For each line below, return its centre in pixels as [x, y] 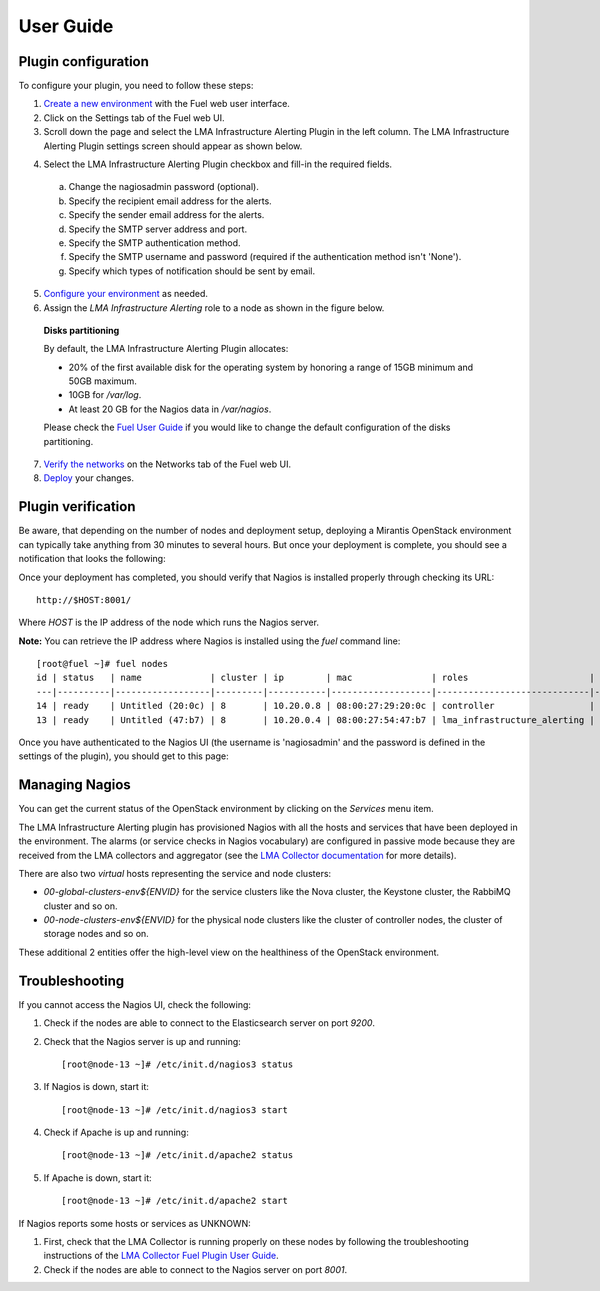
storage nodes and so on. [96, 934]
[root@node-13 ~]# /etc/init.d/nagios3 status [177, 1064]
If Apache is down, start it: [97, 1177]
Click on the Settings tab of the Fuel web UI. [134, 117]
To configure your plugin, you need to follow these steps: [136, 86]
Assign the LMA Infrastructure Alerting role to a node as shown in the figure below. [214, 307]
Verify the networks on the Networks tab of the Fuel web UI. [167, 464]
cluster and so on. [80, 906]
